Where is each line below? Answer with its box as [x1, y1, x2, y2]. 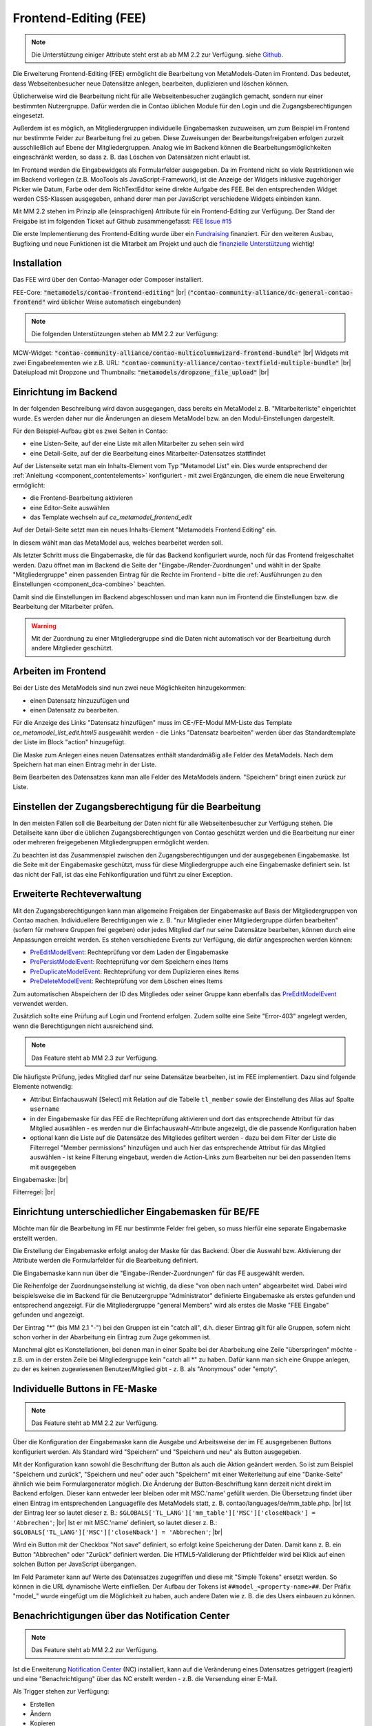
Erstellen [30, 1700, 55, 1708]
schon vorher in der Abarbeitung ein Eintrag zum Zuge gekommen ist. [12, 1333, 211, 1341]
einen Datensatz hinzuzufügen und [30, 696, 130, 704]
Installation [12, 258, 62, 269]
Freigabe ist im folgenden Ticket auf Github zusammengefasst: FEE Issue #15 [12, 217, 232, 225]
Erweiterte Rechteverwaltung [12, 888, 142, 900]
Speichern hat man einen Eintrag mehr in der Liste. [12, 760, 157, 768]
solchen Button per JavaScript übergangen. [12, 1560, 137, 1569]
